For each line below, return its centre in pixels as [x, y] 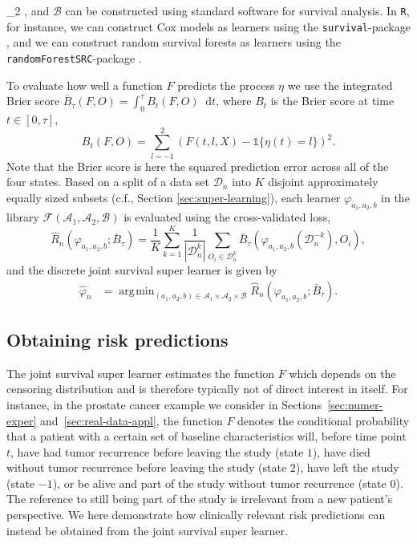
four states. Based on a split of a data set [108, 182]
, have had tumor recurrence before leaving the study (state [157, 451]
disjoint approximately [323, 182]
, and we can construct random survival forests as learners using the [174, 42]
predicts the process [226, 85]
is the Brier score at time [332, 101]
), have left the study [347, 467]
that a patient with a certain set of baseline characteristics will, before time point [206, 436]
